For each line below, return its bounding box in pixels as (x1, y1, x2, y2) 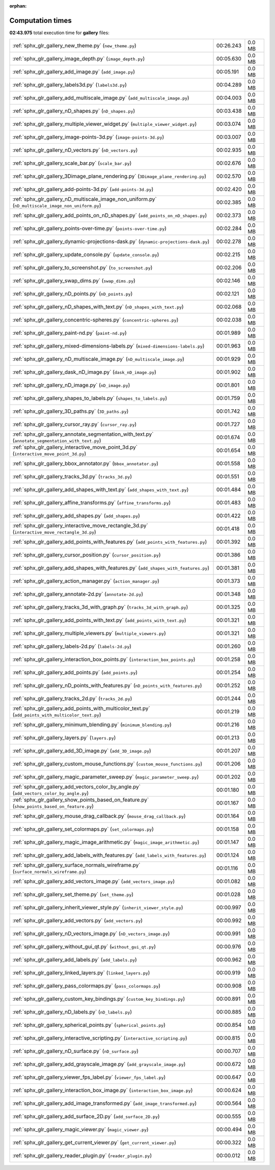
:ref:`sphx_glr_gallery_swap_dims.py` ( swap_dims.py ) (12, 277, 136, 284)
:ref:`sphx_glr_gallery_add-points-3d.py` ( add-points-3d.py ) (12, 186, 154, 193)
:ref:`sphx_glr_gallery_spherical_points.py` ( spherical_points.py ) (12, 1022, 166, 1029)
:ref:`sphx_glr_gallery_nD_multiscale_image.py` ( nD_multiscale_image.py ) (12, 356, 184, 363)
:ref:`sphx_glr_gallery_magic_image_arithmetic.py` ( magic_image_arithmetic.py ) (12, 839, 200, 846)
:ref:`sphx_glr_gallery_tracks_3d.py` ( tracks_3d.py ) (12, 473, 132, 480)
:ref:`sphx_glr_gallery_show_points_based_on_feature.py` (12, 796, 149, 804)
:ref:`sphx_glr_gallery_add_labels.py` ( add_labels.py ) (12, 956, 137, 963)
